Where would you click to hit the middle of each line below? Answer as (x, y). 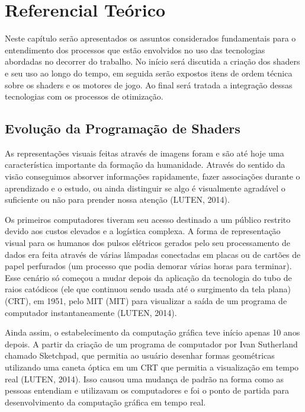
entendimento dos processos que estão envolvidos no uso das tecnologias (135, 49)
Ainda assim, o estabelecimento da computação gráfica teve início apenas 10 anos (152, 332)
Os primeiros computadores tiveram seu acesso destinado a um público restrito (148, 219)
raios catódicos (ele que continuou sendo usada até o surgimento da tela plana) (148, 289)
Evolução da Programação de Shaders (123, 128)
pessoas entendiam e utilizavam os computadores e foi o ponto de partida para (147, 390)
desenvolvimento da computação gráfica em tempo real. (105, 402)
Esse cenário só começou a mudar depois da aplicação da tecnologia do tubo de (148, 277)
